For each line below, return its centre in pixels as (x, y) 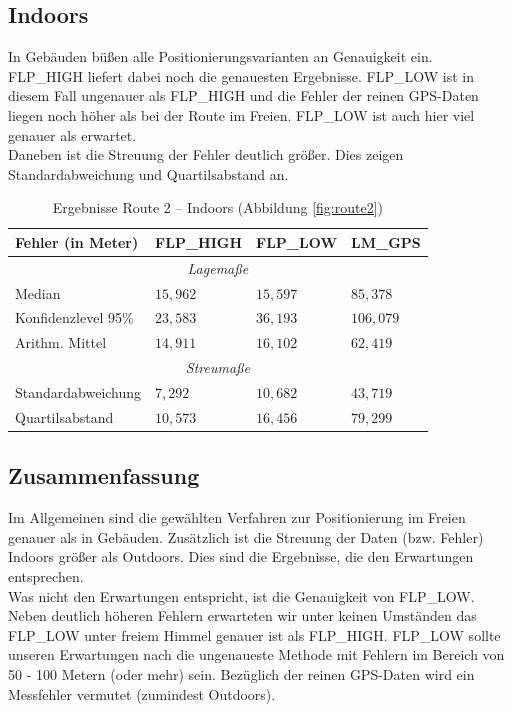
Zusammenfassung (104, 475)
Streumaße (217, 367)
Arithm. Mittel (61, 342)
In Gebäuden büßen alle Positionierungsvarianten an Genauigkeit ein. (220, 56)
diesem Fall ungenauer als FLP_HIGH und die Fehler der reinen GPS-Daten (243, 95)
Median (38, 292)
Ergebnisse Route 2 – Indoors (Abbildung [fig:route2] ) (217, 207)
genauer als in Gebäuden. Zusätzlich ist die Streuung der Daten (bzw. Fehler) (246, 536)
